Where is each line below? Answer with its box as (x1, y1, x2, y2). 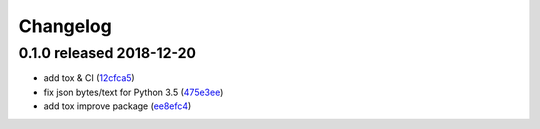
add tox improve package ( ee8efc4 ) (43, 100, 192, 112)
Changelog (18, 15, 112, 37)
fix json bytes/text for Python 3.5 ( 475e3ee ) (43, 86, 224, 98)
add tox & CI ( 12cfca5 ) (43, 72, 135, 84)
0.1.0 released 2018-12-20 (18, 44, 197, 62)
